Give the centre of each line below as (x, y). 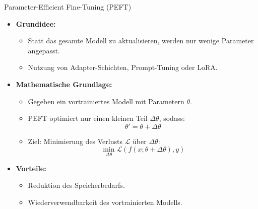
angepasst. (44, 50)
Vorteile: (31, 168)
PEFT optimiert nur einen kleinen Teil (88, 118)
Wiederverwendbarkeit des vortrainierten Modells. (105, 202)
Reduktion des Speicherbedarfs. (76, 185)
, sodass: (172, 118)
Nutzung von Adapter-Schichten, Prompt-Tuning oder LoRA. (123, 67)
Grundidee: (36, 23)
